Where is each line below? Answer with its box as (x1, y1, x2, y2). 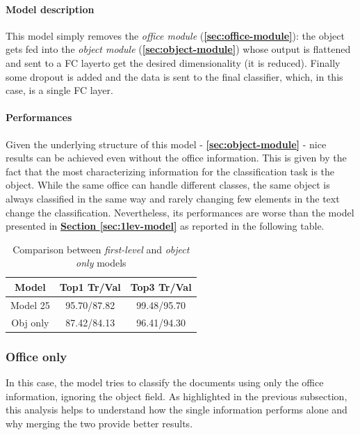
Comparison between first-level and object (13, 242, 190, 256)
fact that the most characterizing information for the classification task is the (6, 164, 335, 178)
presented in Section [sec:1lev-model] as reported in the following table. (6, 219, 325, 233)
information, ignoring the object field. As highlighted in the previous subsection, (6, 388, 347, 403)
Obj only (11, 315, 49, 329)
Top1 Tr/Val (59, 279, 121, 294)
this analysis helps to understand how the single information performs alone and (6, 402, 347, 417)
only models (76, 255, 126, 270)
